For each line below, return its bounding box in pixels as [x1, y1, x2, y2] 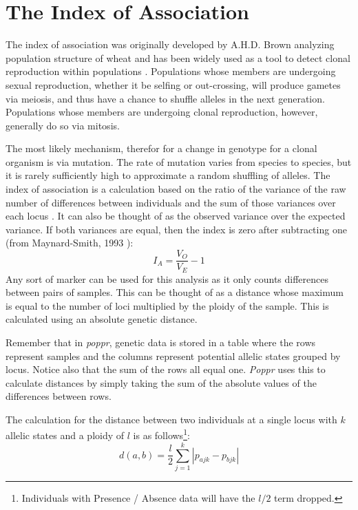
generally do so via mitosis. [6, 118, 120, 132]
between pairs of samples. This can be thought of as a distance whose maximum [6, 285, 344, 299]
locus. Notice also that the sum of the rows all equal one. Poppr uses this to [6, 362, 326, 376]
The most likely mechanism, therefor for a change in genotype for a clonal [6, 141, 317, 156]
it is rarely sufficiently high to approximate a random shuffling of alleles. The [6, 168, 330, 182]
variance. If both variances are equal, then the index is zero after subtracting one [6, 222, 347, 236]
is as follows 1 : [133, 426, 190, 443]
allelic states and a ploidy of [6, 428, 125, 443]
